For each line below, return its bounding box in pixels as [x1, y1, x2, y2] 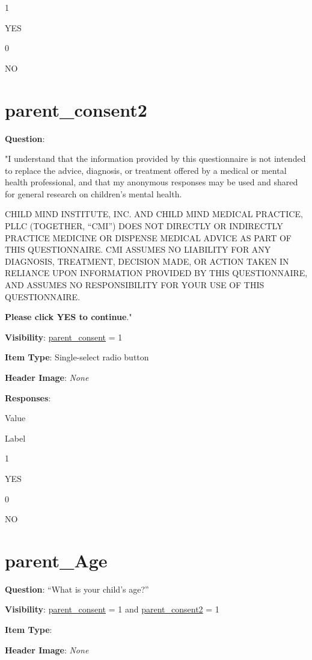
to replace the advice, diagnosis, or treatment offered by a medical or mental [5, 164, 287, 176]
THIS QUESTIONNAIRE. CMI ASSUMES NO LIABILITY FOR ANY [5, 243, 271, 256]
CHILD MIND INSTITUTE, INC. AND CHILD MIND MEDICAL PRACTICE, [5, 208, 303, 220]
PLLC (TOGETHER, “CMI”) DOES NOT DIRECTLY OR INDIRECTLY [5, 220, 283, 232]
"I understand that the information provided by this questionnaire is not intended [5, 152, 306, 165]
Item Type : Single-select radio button [5, 351, 149, 363]
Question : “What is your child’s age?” [5, 582, 149, 595]
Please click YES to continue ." [5, 310, 132, 323]
